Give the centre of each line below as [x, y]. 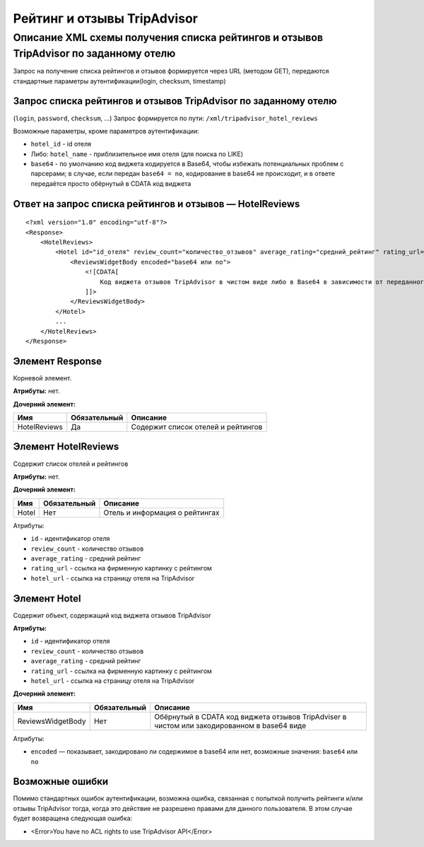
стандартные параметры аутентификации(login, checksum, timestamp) [119, 81]
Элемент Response [58, 361]
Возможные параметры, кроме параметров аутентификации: [106, 131]
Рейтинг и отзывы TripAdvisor [105, 18]
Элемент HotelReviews [66, 446]
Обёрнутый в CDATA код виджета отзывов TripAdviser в [251, 716]
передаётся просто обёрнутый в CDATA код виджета [111, 183]
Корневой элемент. [42, 378]
